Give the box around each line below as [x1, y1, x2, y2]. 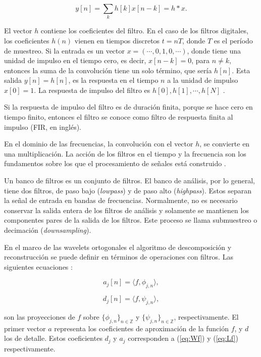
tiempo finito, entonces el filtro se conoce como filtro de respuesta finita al [4, 112, 233, 122]
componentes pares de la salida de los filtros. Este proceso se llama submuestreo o [4, 215, 257, 225]
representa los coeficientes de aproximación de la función [54, 323, 229, 333]
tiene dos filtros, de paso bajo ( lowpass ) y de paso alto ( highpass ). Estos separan [4, 185, 251, 195]
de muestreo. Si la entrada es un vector [4, 45, 125, 56]
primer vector [4, 323, 46, 333]
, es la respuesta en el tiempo [68, 75, 159, 85]
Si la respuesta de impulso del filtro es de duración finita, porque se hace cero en [4, 101, 253, 112]
